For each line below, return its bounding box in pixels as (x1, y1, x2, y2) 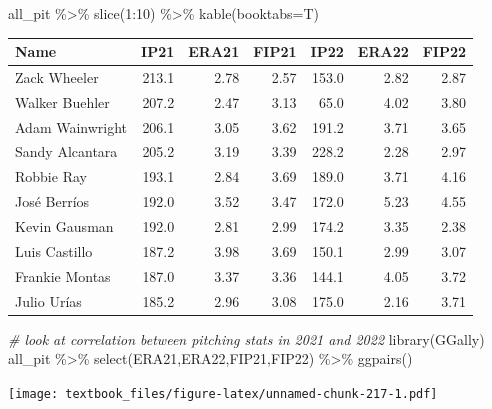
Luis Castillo (15, 240, 93, 261)
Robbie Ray (15, 166, 87, 187)
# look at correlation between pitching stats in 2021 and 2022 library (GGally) (8, 328, 485, 349)
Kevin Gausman (15, 216, 114, 236)
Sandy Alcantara (15, 141, 118, 162)
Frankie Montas (15, 265, 111, 286)
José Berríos (15, 191, 90, 212)
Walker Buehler (15, 91, 110, 112)
